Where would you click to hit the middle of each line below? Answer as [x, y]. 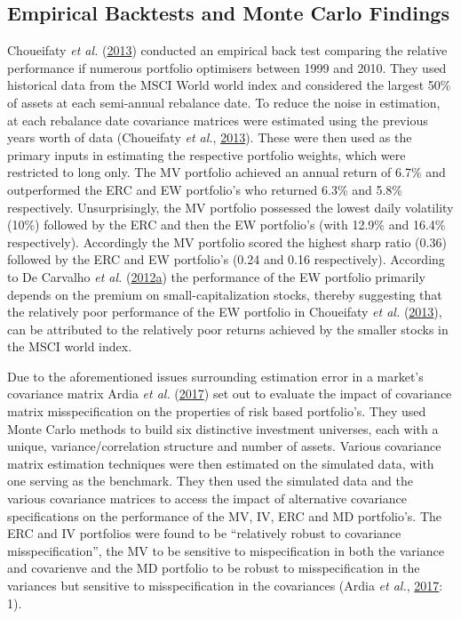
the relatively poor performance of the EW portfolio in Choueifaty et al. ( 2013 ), [225, 312]
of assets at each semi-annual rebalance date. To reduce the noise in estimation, [224, 102]
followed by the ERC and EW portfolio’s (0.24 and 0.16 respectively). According [226, 259]
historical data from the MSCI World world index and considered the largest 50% [229, 85]
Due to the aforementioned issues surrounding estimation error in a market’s [215, 376]
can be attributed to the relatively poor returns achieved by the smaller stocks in [228, 329]
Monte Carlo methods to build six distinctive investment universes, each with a [223, 428]
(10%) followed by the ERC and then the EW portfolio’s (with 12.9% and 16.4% [227, 225]
